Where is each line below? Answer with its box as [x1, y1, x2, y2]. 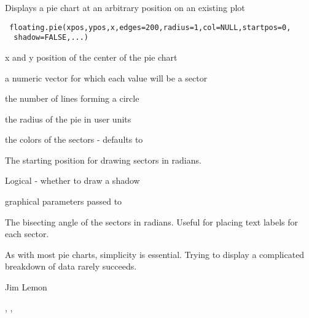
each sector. [5, 227, 49, 240]
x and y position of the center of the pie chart [5, 50, 178, 63]
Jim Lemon [5, 281, 47, 293]
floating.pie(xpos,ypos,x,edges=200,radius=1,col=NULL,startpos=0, [9, 23, 291, 32]
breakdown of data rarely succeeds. [5, 260, 137, 273]
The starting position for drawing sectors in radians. [5, 153, 201, 166]
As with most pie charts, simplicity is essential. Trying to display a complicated [5, 248, 305, 260]
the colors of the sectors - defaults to [5, 133, 143, 146]
